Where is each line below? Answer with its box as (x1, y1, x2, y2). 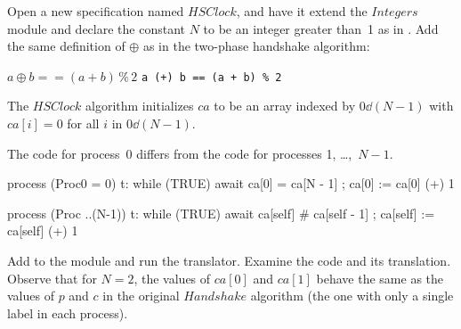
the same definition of (7, 37, 125, 55)
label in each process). (7, 303, 128, 322)
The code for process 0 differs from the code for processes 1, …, (7, 144, 352, 162)
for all (67, 114, 100, 133)
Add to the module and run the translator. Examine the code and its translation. (7, 251, 451, 269)
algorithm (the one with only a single (250, 286, 454, 305)
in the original (102, 286, 180, 305)
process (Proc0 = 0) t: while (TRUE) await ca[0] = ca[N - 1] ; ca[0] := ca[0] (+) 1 (7, 174, 455, 193)
